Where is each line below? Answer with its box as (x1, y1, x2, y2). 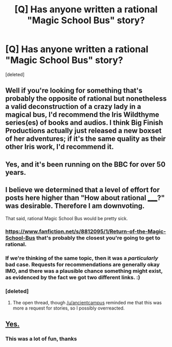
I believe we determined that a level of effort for (5, 186, 160, 194)
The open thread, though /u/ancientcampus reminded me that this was (12, 299, 162, 305)
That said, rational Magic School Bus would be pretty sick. (5, 215, 128, 222)
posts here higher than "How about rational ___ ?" (5, 194, 165, 203)
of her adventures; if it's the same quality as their (5, 135, 166, 143)
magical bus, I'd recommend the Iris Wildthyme (5, 111, 160, 119)
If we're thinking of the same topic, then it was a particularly (5, 254, 159, 262)
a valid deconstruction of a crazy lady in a (5, 102, 141, 111)
